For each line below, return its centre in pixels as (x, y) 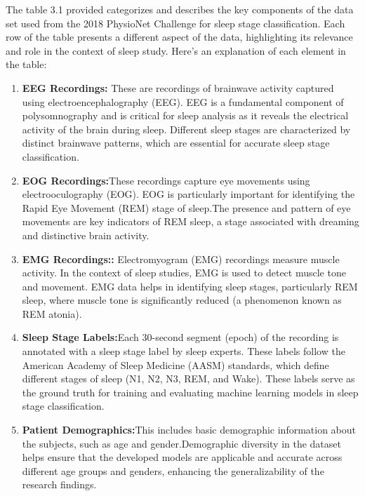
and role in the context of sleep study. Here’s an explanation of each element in (176, 50)
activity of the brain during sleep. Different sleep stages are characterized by (186, 129)
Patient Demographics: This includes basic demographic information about (189, 430)
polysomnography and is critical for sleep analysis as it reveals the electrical (185, 115)
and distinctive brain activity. (86, 235)
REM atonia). (52, 313)
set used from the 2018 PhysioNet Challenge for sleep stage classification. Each (175, 23)
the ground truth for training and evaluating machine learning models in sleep (190, 392)
